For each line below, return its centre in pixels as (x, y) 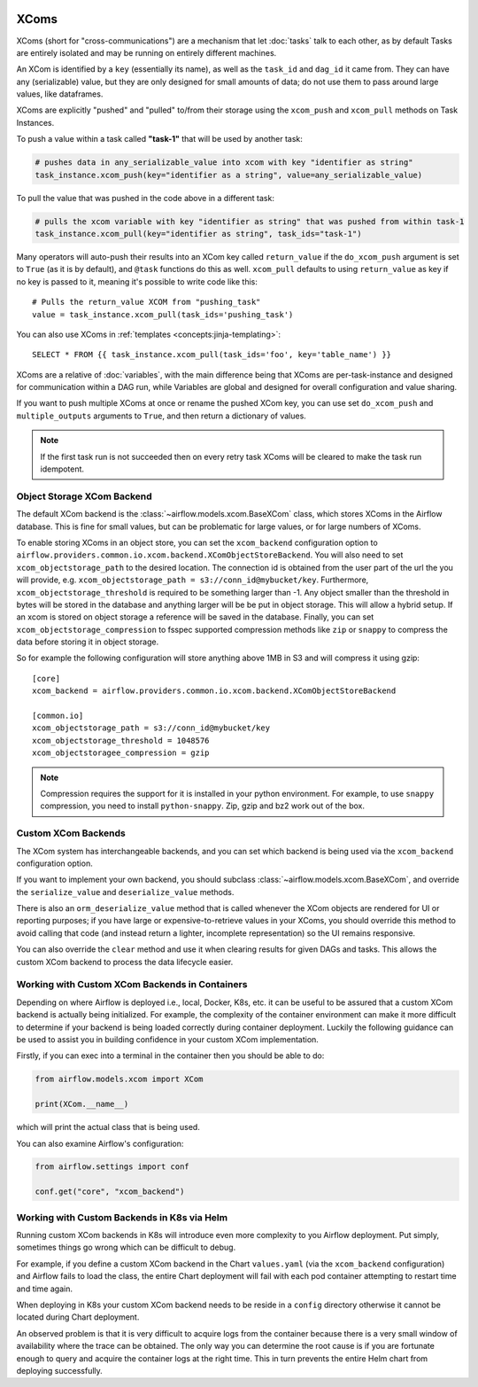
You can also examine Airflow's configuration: (100, 1143)
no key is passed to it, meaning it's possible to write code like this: (137, 281)
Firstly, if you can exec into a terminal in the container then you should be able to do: (170, 1056)
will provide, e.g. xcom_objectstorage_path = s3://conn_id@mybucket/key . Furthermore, (193, 580)
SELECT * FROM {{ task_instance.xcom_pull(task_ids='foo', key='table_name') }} (212, 355)
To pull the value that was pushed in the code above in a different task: (145, 198)
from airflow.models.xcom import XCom (119, 1079)
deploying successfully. (60, 1370)
